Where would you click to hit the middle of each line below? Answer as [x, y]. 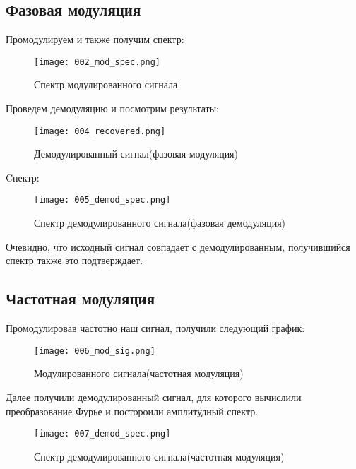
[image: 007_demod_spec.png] [102, 434]
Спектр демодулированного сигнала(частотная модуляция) [159, 456]
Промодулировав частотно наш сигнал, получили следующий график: [155, 328]
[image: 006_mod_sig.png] [95, 351]
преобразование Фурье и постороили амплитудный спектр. [132, 411]
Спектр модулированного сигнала [106, 84]
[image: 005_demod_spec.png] [102, 200]
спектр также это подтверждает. [75, 260]
